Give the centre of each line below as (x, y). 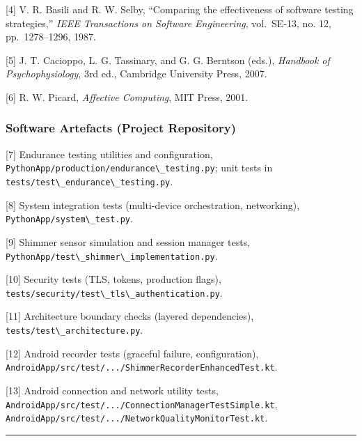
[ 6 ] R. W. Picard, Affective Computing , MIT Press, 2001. (127, 96)
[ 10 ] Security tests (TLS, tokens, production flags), (113, 279)
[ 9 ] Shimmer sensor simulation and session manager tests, (128, 241)
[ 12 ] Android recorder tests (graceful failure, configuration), (132, 353)
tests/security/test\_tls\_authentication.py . (114, 292)
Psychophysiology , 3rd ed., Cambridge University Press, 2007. (136, 73)
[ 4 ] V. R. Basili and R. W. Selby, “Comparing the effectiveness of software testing (180, 9)
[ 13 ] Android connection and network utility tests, (112, 390)
